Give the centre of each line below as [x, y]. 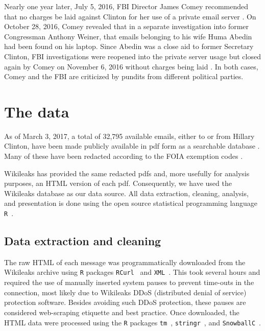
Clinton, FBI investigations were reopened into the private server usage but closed [132, 56]
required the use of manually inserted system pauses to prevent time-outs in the [129, 282]
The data [37, 111]
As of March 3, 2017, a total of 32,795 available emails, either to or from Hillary [129, 136]
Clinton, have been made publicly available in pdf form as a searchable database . [132, 146]
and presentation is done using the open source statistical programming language [131, 203]
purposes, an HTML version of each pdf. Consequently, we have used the [118, 183]
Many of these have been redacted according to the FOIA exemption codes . [124, 156]
